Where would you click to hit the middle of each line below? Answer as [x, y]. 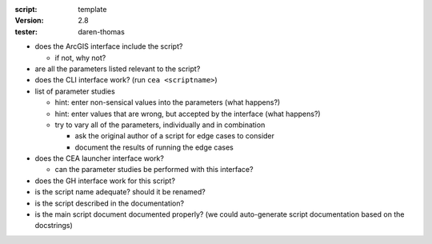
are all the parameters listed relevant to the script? [118, 69]
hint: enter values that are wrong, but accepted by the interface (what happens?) [188, 114]
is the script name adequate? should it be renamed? [120, 192]
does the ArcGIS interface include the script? [109, 46]
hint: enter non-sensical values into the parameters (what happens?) [168, 102]
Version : [29, 21]
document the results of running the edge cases [154, 147]
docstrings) [54, 226]
